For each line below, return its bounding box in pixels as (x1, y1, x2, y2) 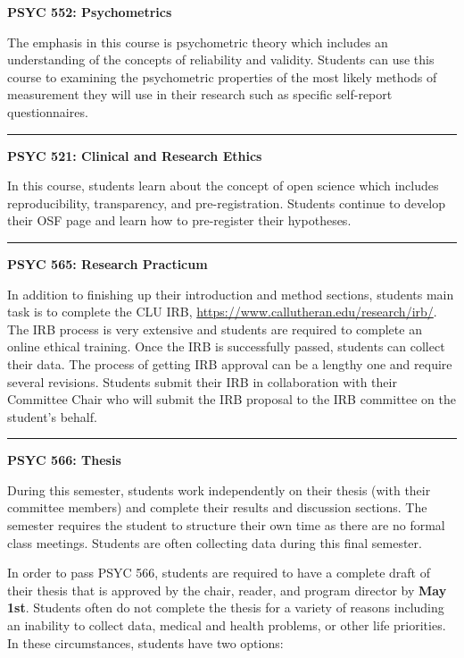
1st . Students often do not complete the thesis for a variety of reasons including (7, 598, 444, 617)
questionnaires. (7, 102, 88, 121)
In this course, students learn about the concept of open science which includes (7, 176, 439, 195)
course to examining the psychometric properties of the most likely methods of (7, 67, 437, 86)
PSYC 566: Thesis (7, 451, 121, 469)
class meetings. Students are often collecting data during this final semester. (7, 533, 422, 552)
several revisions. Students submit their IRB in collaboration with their (7, 372, 397, 391)
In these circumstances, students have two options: (7, 633, 284, 652)
